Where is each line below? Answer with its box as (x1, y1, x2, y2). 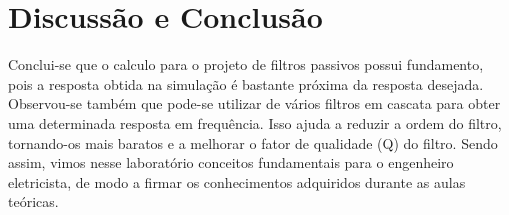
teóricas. (8, 191, 59, 212)
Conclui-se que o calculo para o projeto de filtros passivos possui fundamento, (8, 54, 484, 75)
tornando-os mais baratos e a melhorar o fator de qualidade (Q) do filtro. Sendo (8, 132, 498, 153)
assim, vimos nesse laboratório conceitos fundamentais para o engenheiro (8, 152, 454, 173)
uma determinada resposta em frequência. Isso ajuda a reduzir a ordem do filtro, (8, 112, 502, 133)
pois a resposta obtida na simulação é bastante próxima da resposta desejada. (8, 73, 484, 94)
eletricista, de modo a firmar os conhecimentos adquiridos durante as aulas (8, 171, 466, 192)
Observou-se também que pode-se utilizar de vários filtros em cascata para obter (8, 93, 501, 114)
